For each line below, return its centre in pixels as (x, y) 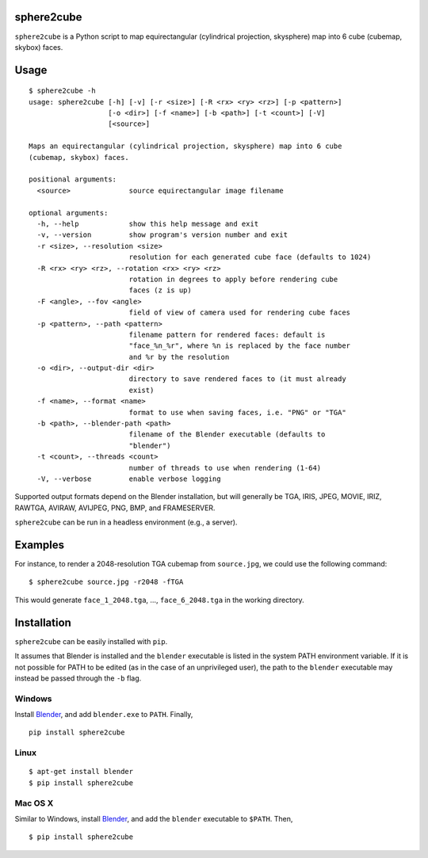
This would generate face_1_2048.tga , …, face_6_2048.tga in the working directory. (159, 600)
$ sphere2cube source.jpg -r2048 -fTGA (106, 582)
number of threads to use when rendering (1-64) (225, 468)
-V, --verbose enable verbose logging (129, 479)
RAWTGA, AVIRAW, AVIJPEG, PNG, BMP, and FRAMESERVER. (115, 508)
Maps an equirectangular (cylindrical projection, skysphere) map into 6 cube (185, 146)
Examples (40, 545)
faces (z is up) (160, 290)
